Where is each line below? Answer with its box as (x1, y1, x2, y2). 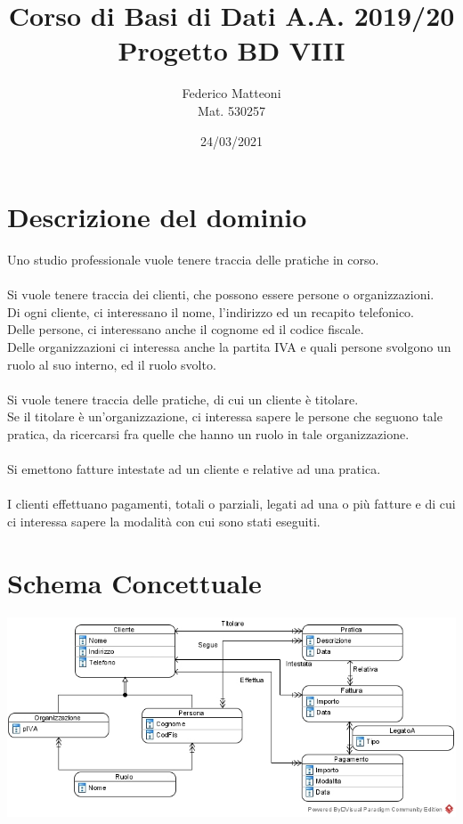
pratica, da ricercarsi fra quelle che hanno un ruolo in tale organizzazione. (7, 424, 410, 443)
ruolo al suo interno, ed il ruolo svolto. (7, 355, 216, 373)
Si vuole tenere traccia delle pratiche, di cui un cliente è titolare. (7, 389, 359, 408)
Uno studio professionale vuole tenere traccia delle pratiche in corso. (7, 250, 379, 269)
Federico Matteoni (182, 84, 281, 102)
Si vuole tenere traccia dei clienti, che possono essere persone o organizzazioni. (7, 285, 435, 304)
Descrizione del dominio (7, 199, 307, 235)
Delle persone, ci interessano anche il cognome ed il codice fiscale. (7, 320, 364, 339)
